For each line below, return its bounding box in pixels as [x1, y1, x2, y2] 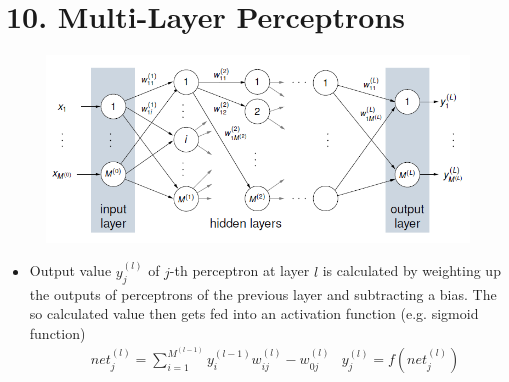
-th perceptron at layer [169, 260, 310, 281]
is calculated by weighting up [322, 260, 501, 281]
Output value [29, 260, 112, 281]
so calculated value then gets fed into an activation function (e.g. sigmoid [29, 303, 479, 324]
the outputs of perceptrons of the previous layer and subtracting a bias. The [29, 283, 497, 304]
